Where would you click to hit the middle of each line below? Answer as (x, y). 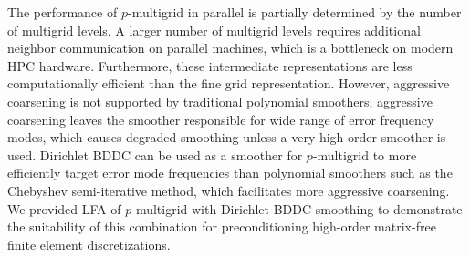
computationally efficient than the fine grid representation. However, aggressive (229, 83)
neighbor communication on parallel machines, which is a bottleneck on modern (230, 48)
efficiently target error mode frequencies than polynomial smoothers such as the (230, 173)
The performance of (63, 12)
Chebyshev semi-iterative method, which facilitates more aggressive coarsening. (229, 190)
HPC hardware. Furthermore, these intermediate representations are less (210, 65)
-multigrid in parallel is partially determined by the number (294, 12)
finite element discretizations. (89, 244)
